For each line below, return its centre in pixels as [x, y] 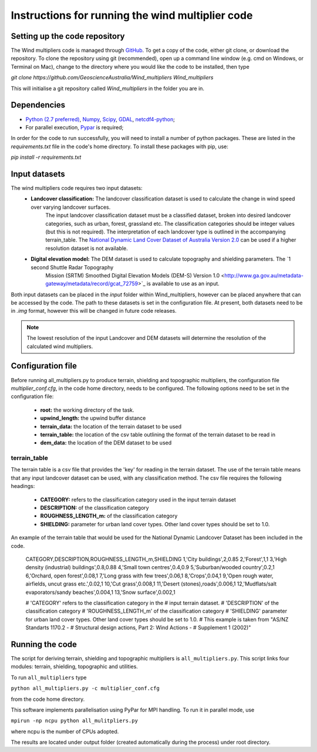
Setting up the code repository [68, 36]
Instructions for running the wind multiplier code [132, 15]
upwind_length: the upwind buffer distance [93, 418]
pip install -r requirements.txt [46, 157]
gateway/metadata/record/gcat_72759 [92, 284]
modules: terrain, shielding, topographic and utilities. [74, 667]
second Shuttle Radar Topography [72, 267]
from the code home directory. [48, 699]
